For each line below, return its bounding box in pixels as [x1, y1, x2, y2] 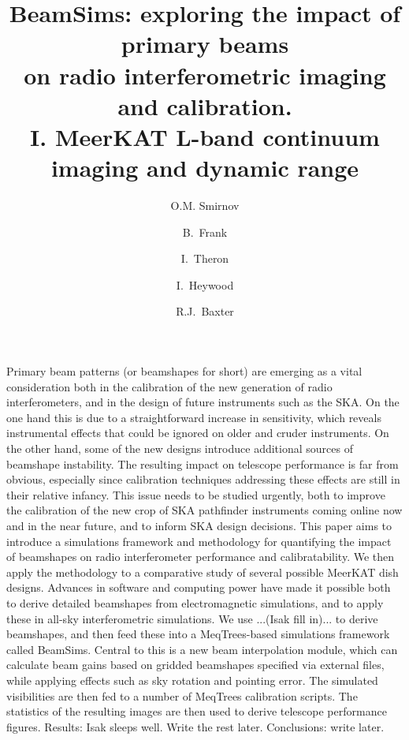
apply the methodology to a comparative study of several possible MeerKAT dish [6, 563, 399, 580]
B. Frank [182, 223, 228, 240]
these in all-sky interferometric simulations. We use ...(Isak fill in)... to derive [6, 610, 378, 626]
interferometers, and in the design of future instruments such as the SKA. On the [6, 394, 400, 410]
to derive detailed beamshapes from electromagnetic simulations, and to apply [6, 594, 384, 611]
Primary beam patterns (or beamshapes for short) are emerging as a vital [6, 363, 363, 379]
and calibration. [117, 89, 292, 121]
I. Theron [180, 250, 229, 267]
